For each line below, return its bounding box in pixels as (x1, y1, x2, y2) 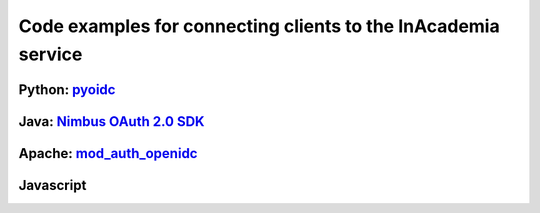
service (18, 43, 83, 65)
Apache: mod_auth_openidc (18, 145, 198, 162)
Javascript (18, 176, 87, 194)
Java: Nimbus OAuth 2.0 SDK (18, 113, 205, 130)
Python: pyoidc (18, 81, 116, 98)
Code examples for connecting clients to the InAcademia (18, 15, 500, 37)
